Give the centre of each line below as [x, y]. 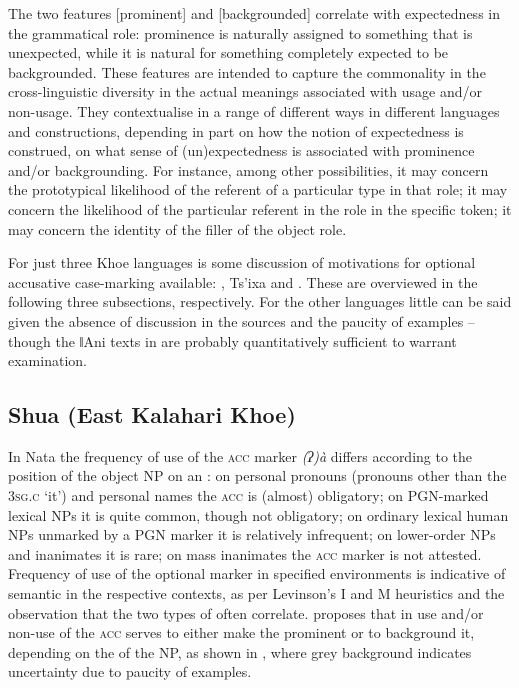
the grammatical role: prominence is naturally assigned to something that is [240, 32]
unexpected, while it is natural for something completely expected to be [228, 52]
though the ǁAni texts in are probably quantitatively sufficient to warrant [232, 340]
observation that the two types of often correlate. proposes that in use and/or [246, 612]
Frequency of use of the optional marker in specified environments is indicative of [257, 573]
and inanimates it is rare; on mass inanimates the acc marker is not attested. [245, 553]
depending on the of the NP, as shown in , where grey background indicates [240, 651]
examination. [47, 360]
